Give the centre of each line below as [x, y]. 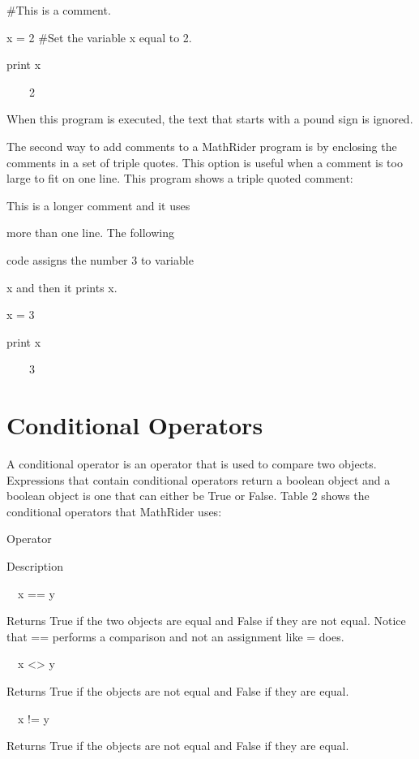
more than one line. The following [90, 233]
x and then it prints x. [62, 287]
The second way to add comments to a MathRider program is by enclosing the [202, 146]
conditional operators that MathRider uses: [114, 511]
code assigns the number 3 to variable [100, 259]
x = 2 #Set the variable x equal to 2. [99, 37]
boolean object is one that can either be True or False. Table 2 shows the [188, 496]
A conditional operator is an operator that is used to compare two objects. [192, 464]
